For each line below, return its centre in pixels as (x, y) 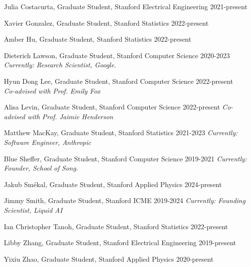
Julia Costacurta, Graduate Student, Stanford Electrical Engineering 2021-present (126, 6)
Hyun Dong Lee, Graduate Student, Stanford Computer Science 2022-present (118, 81)
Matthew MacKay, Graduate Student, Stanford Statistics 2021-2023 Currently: (121, 133)
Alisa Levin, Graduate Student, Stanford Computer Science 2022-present (112, 107)
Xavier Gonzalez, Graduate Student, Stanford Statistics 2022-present (106, 23)
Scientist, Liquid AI (33, 210)
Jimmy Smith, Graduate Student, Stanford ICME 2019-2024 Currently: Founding (125, 200)
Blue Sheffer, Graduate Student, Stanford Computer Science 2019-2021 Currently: (125, 158)
